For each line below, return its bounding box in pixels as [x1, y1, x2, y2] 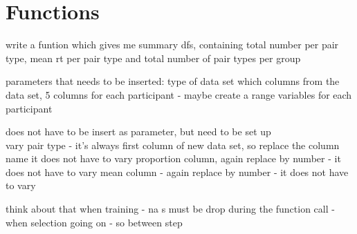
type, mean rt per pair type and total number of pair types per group [6, 50, 301, 65]
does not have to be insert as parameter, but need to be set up [6, 124, 271, 139]
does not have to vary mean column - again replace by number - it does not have [6, 164, 349, 179]
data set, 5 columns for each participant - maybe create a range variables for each [6, 87, 352, 101]
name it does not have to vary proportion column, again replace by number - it [6, 151, 341, 166]
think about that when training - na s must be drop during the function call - [6, 202, 335, 216]
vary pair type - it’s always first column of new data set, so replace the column [6, 137, 340, 152]
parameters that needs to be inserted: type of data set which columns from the [6, 74, 340, 88]
